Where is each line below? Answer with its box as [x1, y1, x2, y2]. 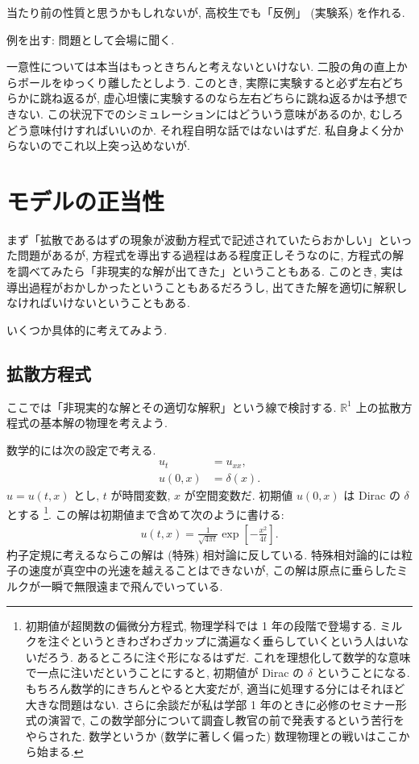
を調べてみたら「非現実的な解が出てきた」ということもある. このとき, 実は [6, 263, 404, 280]
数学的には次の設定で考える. [6, 441, 156, 458]
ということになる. [316, 664, 410, 681]
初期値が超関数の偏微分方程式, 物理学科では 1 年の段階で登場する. [25, 617, 376, 633]
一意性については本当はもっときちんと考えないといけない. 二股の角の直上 [6, 58, 396, 75]
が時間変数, [110, 486, 171, 503]
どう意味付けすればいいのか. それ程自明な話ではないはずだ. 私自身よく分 [6, 121, 392, 138]
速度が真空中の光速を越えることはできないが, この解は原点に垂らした [28, 562, 397, 579]
